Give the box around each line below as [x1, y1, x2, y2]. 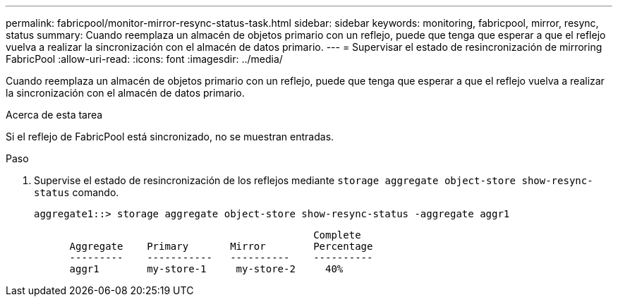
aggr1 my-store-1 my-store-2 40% [69, 263, 344, 274]
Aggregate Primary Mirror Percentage [69, 241, 373, 252]
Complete [313, 229, 361, 241]
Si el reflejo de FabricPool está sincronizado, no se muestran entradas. [6, 131, 334, 143]
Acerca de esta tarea [6, 109, 103, 121]
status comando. [34, 186, 119, 198]
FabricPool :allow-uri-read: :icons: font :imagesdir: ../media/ [6, 53, 283, 65]
